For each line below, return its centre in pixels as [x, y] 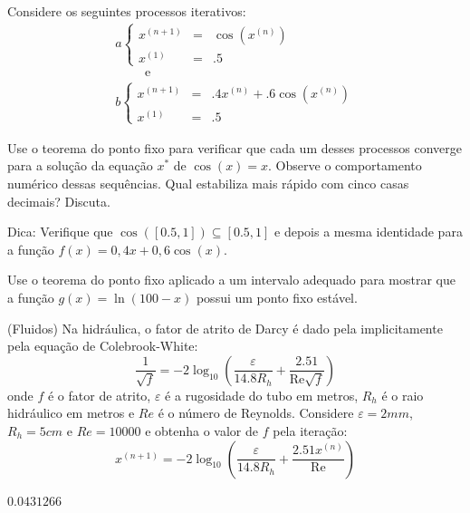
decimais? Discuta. [59, 201]
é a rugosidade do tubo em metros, [262, 395]
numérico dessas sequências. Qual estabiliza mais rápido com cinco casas [208, 184]
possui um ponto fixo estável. [277, 298]
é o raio [403, 395]
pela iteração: [310, 431]
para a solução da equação [80, 165]
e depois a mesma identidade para [369, 232]
